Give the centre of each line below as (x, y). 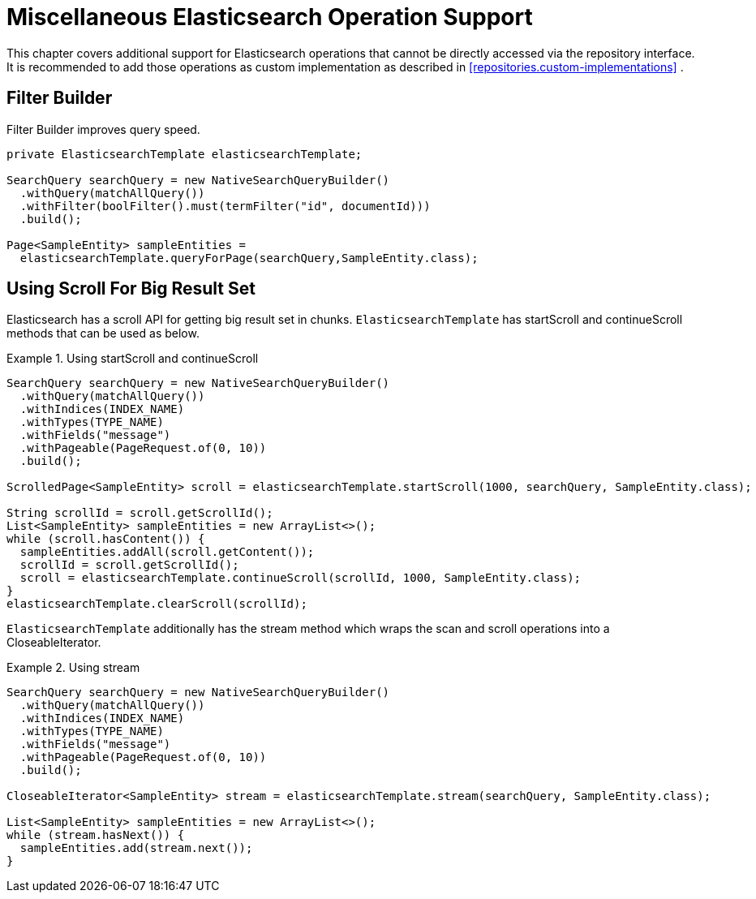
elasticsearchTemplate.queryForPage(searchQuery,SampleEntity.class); (249, 258)
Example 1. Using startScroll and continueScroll (133, 359)
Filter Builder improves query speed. (103, 129)
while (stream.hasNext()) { (96, 835)
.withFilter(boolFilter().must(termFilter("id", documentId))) (225, 206)
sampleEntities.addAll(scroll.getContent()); (167, 552)
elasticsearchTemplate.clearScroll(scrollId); (157, 604)
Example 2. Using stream (73, 668)
